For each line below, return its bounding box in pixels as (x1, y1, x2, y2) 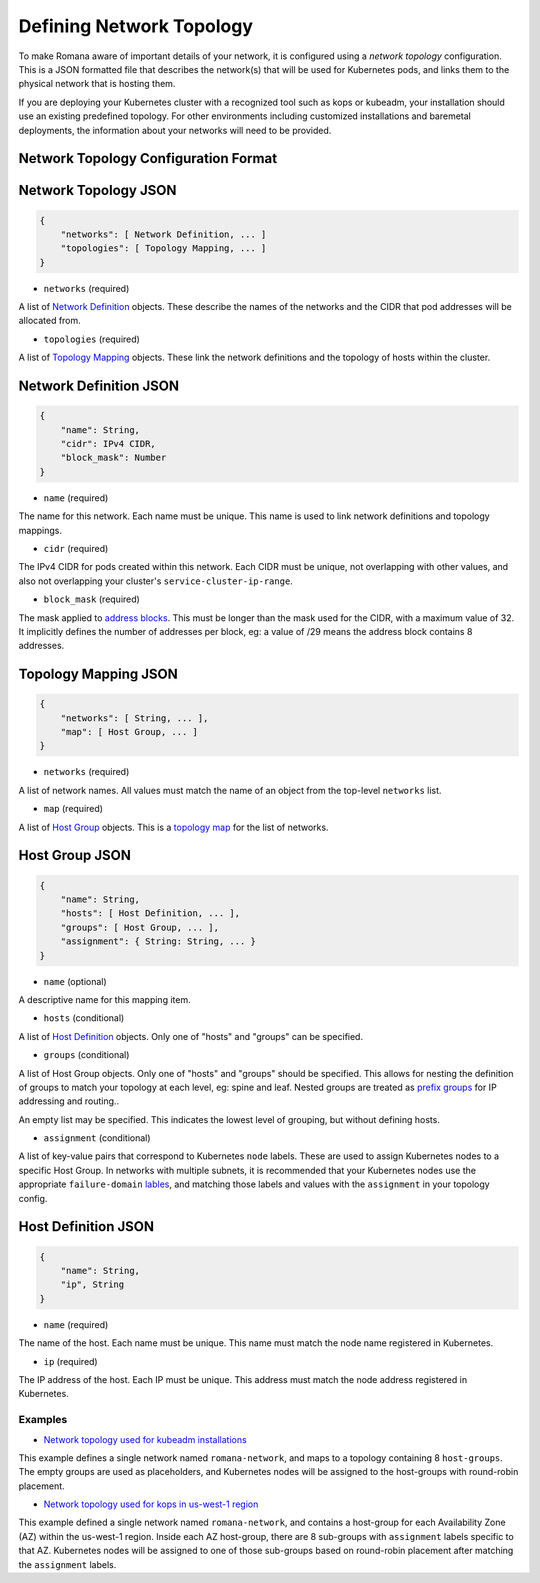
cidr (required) (43, 542, 109, 554)
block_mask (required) (43, 593, 140, 605)
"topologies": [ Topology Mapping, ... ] (60, 243, 267, 254)
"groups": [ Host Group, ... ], (60, 921, 220, 933)
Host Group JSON (18, 847, 132, 864)
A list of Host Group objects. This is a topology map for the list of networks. (18, 821, 329, 833)
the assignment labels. (18, 1558, 117, 1570)
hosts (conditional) (43, 1012, 125, 1024)
